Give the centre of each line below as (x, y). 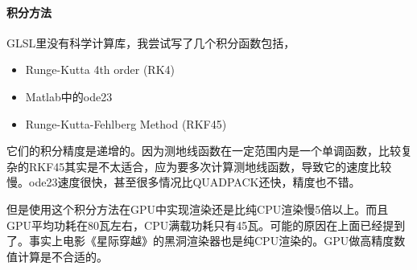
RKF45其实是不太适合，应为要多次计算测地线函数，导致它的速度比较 (210, 166)
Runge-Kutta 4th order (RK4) (100, 70)
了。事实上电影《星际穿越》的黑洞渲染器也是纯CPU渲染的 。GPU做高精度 (200, 241)
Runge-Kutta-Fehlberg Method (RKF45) (126, 123)
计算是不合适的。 (62, 256)
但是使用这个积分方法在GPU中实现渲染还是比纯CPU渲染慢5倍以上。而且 (198, 209)
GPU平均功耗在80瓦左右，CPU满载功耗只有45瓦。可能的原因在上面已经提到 (206, 225)
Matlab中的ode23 (69, 96)
